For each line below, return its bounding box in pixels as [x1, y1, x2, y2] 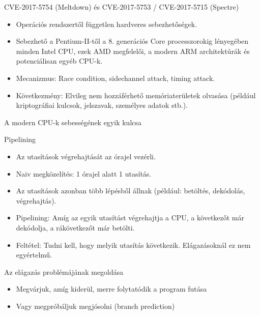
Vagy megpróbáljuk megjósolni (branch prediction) [16, 300, 175, 311]
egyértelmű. [16, 249, 52, 260]
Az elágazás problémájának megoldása [4, 266, 124, 277]
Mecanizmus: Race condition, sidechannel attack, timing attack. [16, 72, 215, 83]
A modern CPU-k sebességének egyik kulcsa [4, 117, 142, 127]
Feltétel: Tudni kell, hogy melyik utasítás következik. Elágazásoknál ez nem [16, 239, 251, 250]
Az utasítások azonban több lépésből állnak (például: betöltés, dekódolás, [16, 185, 245, 196]
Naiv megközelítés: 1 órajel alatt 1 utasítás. [16, 168, 152, 179]
